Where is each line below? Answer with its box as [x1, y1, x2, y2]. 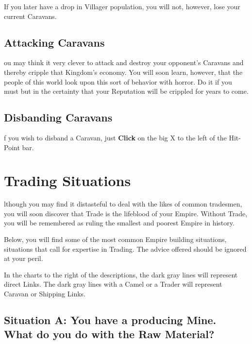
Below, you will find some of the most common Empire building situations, [4, 234, 227, 244]
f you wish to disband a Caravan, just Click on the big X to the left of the [4, 132, 227, 142]
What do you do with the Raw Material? [4, 327, 215, 342]
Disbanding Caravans [4, 110, 113, 125]
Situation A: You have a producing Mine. [4, 312, 217, 327]
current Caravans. [4, 11, 57, 21]
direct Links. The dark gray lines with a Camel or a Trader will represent [4, 279, 222, 289]
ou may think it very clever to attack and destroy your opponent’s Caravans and [4, 57, 244, 68]
